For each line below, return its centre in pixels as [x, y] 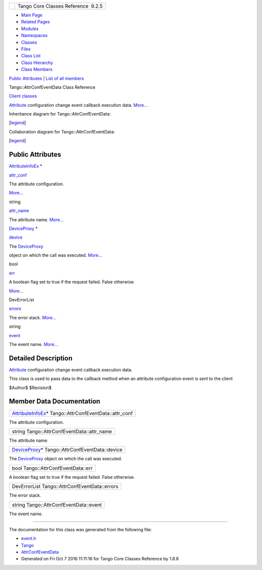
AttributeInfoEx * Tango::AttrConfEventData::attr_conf [72, 413]
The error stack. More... [33, 317]
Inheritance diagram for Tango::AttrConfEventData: [60, 114]
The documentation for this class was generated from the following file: [81, 529]
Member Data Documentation [55, 401]
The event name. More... [33, 344]
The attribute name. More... [36, 220]
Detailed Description [41, 358]
